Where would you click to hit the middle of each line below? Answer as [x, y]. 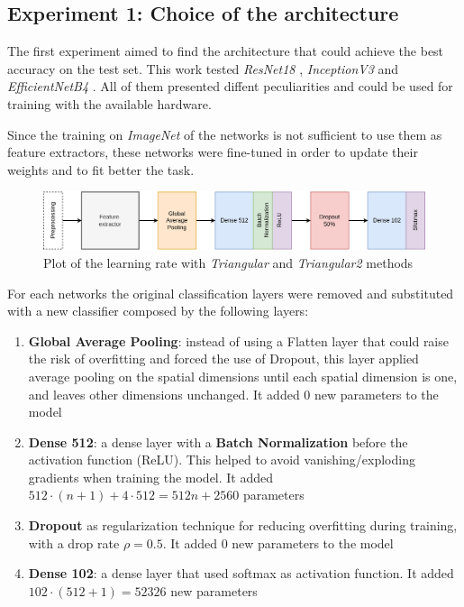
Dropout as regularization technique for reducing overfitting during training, [243, 525]
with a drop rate [74, 543]
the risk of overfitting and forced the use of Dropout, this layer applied [223, 359]
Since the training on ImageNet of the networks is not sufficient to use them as [225, 134]
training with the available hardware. [109, 103]
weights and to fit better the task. [101, 169]
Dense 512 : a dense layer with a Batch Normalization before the [218, 441]
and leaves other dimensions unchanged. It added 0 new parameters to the [233, 394]
